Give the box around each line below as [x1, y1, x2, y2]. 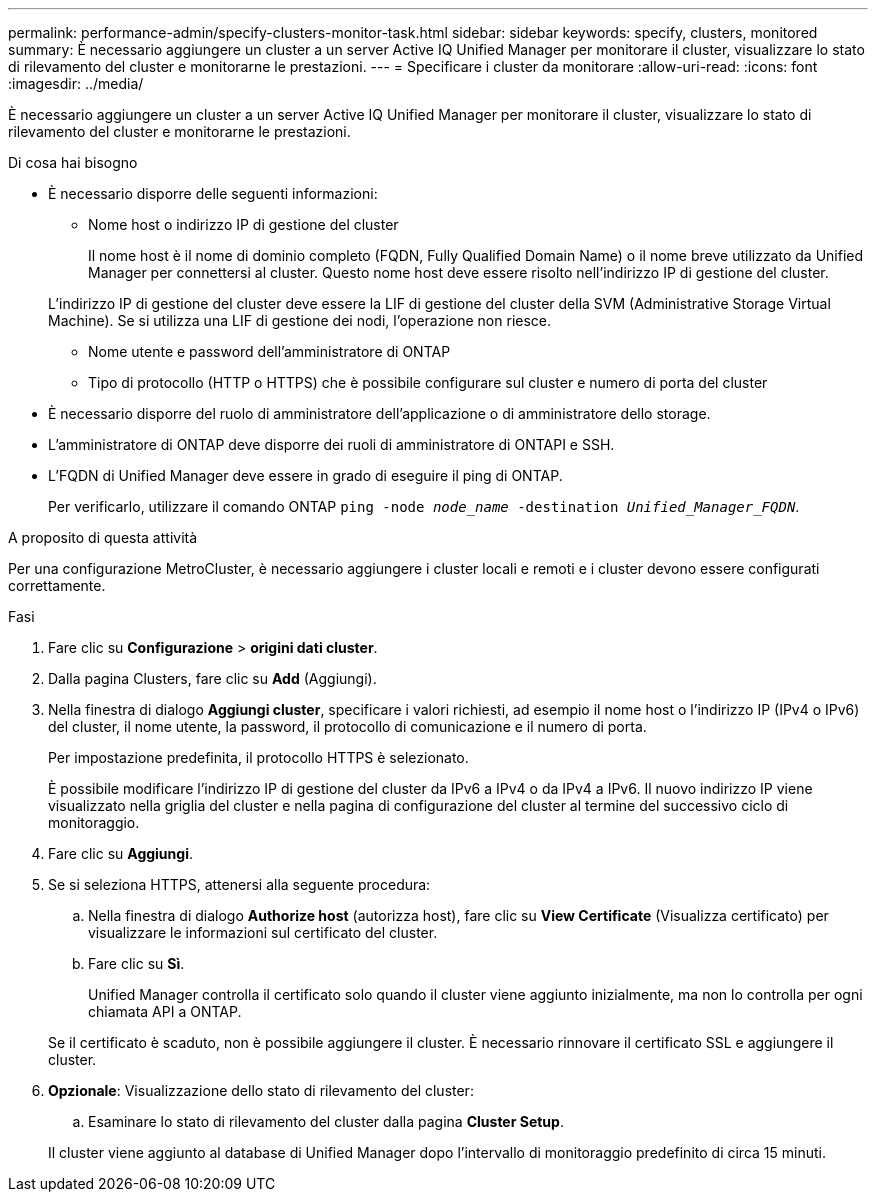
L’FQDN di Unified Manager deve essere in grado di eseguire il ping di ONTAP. [48, 467, 563, 484]
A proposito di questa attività [8, 529, 198, 546]
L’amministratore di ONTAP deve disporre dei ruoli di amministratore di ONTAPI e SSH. [48, 436, 615, 453]
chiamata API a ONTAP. [88, 1003, 242, 1020]
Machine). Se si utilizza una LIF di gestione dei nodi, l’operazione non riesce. [48, 312, 552, 329]
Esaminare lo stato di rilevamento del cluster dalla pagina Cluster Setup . [88, 1113, 564, 1130]
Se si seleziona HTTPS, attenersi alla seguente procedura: [48, 876, 431, 893]
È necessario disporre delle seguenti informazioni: [48, 185, 378, 202]
